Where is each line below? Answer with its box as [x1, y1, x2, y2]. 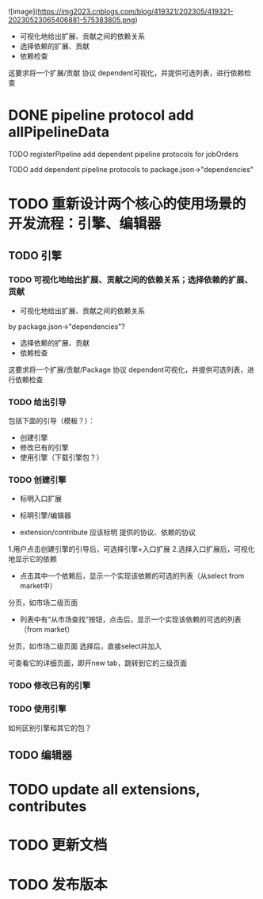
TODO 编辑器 [8, 748, 73, 762]
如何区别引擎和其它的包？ [8, 723, 92, 733]
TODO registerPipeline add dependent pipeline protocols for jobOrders [8, 149, 239, 159]
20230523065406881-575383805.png [8, 15, 135, 25]
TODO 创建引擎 [8, 475, 67, 486]
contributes [8, 798, 87, 816]
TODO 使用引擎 [8, 703, 67, 714]
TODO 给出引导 [8, 396, 67, 407]
